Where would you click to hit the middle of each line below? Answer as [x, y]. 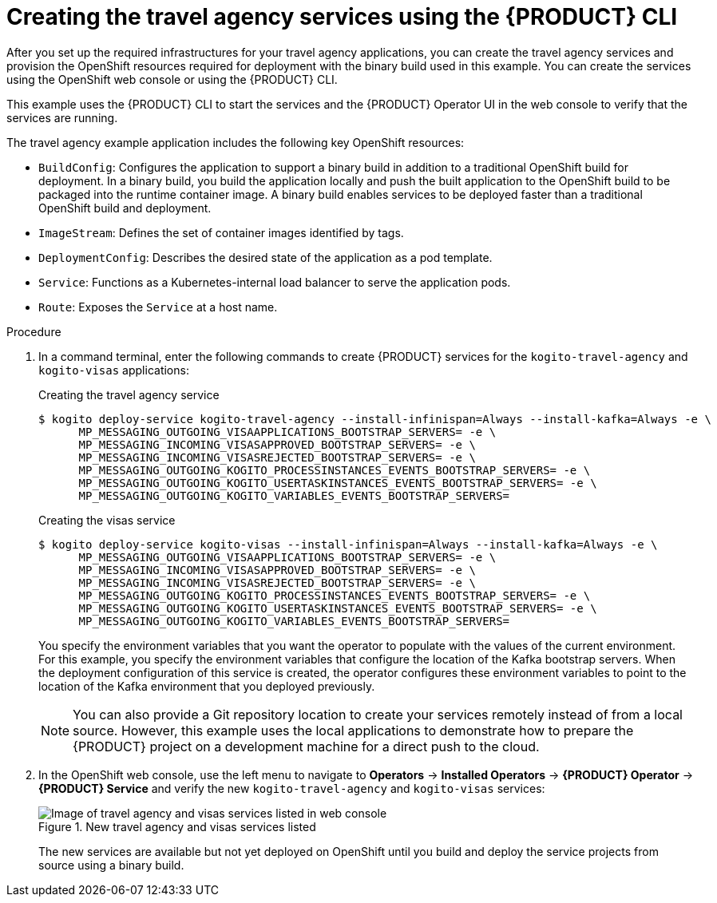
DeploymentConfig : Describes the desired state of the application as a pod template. [265, 257]
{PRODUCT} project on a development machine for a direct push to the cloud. [306, 746]
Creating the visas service [107, 520]
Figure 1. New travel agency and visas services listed [177, 826]
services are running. [62, 117]
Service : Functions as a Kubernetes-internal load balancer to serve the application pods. [275, 282]
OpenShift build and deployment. [125, 208]
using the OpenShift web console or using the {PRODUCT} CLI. [172, 79]
